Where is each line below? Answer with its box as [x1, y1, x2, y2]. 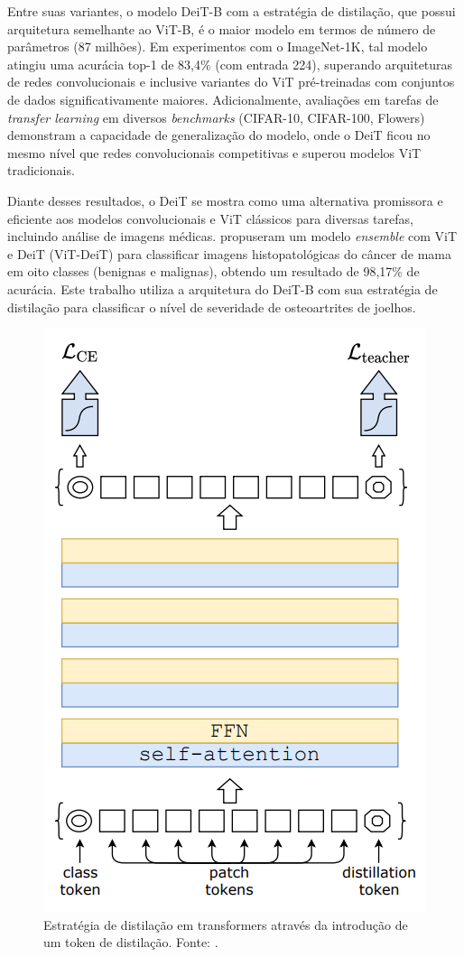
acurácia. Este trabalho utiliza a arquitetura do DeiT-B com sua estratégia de [7, 279, 438, 298]
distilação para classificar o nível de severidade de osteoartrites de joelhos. [7, 297, 416, 316]
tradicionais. [7, 161, 75, 180]
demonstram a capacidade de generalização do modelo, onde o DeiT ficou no [7, 125, 431, 144]
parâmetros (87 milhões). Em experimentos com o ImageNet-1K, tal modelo [7, 37, 428, 56]
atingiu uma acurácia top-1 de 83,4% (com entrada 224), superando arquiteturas [7, 54, 453, 73]
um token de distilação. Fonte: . [43, 933, 218, 952]
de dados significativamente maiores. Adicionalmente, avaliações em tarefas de [7, 89, 439, 108]
